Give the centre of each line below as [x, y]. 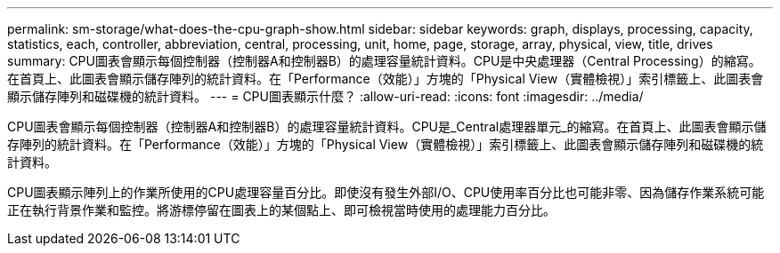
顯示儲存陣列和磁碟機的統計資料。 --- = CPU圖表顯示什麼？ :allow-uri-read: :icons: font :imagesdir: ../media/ [325, 96]
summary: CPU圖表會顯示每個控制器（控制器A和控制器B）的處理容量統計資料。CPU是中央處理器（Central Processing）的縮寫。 [384, 61]
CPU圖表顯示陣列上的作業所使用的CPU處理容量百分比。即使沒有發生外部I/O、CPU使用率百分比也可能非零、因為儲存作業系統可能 [386, 192]
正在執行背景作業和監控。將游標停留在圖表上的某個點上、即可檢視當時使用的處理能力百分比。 [281, 210]
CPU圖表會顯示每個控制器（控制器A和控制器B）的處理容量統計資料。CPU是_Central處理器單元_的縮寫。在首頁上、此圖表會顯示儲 [387, 126]
